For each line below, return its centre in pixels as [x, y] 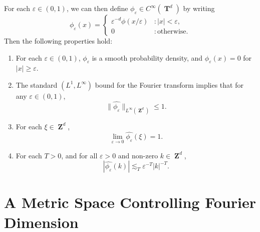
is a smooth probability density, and [147, 57]
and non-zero [138, 155]
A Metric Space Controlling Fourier [130, 202]
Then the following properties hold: [58, 41]
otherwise [172, 31]
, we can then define [97, 8]
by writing [199, 8]
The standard [37, 84]
